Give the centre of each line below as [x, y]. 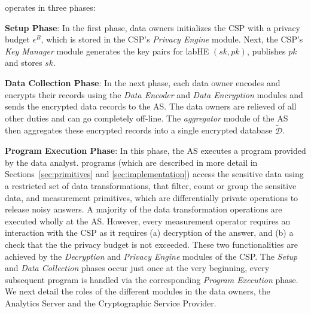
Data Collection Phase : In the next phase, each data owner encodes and [143, 82]
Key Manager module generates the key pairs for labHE [107, 51]
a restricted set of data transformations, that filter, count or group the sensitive [151, 185]
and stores [24, 63]
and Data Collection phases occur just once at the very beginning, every [137, 268]
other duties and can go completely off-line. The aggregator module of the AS [147, 118]
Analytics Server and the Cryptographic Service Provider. [111, 303]
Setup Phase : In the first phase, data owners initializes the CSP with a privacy [153, 27]
